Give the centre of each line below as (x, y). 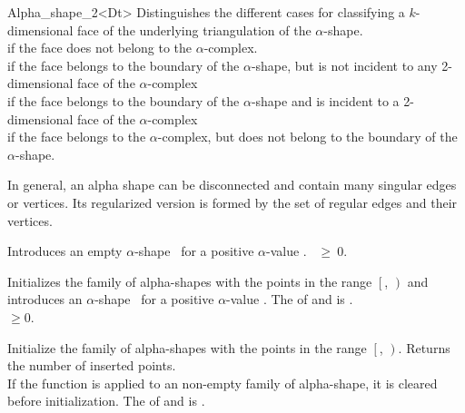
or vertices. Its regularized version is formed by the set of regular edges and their (232, 202)
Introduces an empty (65, 251)
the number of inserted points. (92, 365)
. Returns (424, 347)
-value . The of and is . (290, 299)
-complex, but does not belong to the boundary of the (307, 137)
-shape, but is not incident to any (344, 65)
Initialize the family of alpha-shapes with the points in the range (187, 347)
